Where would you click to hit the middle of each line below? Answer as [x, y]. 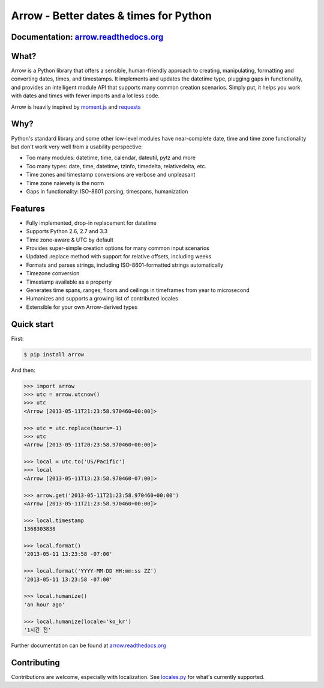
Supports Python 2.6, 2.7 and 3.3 [67, 231]
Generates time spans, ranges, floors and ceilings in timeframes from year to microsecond [138, 290]
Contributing [35, 662]
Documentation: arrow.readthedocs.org [87, 37]
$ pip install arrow [54, 354]
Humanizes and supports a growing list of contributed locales [102, 299]
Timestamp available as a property [69, 282]
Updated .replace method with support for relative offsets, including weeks [119, 257]
